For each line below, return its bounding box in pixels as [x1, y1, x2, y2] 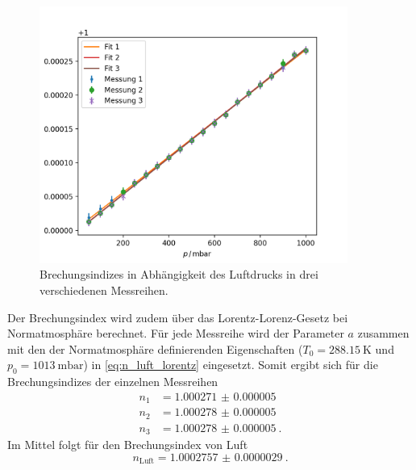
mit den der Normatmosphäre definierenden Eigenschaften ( [7, 340, 303, 357]
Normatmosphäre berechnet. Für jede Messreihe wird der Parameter [7, 325, 344, 342]
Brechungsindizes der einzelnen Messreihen [7, 373, 218, 390]
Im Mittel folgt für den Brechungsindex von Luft [7, 436, 248, 453]
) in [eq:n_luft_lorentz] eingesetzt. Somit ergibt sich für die [83, 356, 378, 373]
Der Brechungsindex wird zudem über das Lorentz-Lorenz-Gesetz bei [7, 308, 348, 325]
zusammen [357, 325, 410, 342]
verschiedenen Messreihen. [40, 282, 168, 299]
